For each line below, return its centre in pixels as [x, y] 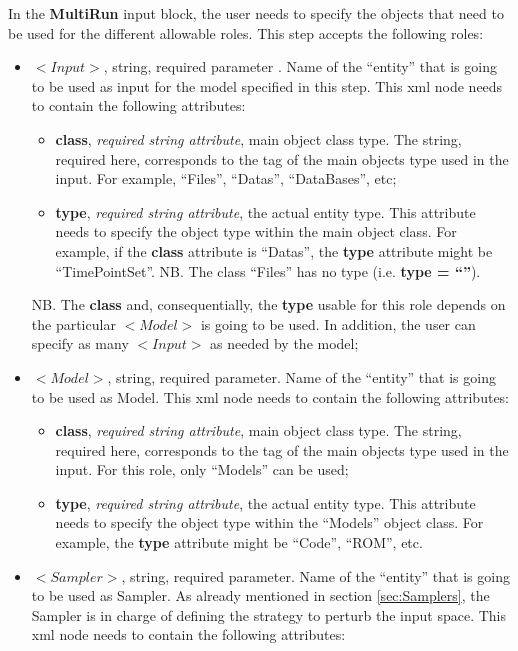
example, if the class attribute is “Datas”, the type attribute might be [274, 250]
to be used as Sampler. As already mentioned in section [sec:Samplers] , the [260, 595]
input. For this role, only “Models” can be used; [202, 469]
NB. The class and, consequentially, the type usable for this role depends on [268, 304]
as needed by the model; [284, 343]
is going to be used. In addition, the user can [338, 323]
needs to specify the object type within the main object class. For [256, 231]
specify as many [80, 343]
